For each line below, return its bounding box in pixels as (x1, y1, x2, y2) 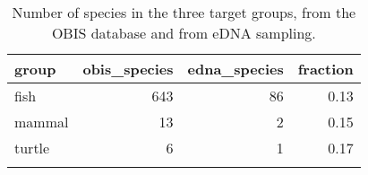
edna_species (187, 58, 284, 79)
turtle (14, 137, 50, 158)
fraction (297, 58, 354, 79)
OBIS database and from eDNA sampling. (51, 22, 316, 43)
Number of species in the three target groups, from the (12, 2, 356, 22)
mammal (14, 111, 69, 132)
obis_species (82, 58, 174, 79)
